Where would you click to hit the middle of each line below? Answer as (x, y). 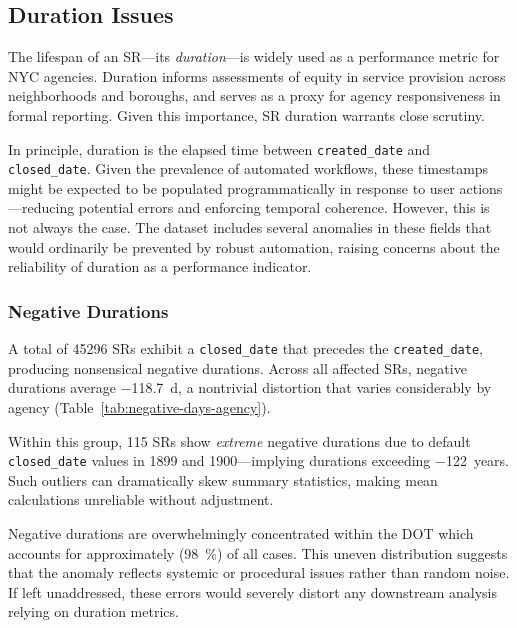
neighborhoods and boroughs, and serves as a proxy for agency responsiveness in (254, 95)
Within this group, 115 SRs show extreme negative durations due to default (239, 440)
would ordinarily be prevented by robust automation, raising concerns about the (254, 246)
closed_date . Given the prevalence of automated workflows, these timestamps (248, 168)
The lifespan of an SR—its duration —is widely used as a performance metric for (254, 56)
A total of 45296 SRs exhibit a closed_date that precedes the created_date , (245, 348)
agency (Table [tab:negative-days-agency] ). (139, 406)
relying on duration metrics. (93, 611)
